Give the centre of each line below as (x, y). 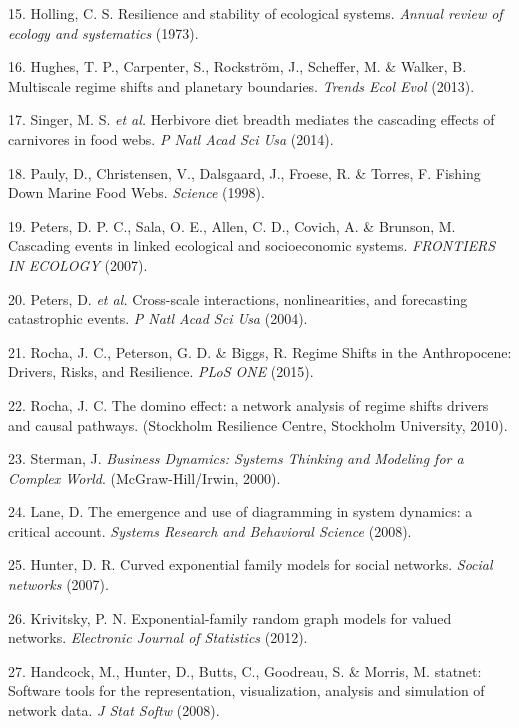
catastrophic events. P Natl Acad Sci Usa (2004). (158, 318)
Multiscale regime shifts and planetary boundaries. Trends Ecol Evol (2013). (241, 85)
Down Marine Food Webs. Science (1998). (136, 192)
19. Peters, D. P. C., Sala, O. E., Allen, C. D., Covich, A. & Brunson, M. (232, 225)
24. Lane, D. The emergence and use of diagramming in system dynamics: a (240, 511)
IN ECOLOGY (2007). (78, 264)
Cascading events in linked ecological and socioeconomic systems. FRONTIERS (252, 245)
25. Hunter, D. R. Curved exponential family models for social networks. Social (250, 564)
